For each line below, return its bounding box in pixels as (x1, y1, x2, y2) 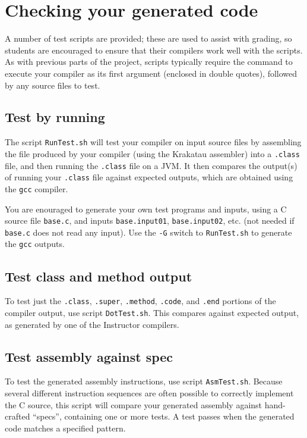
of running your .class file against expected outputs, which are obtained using (5, 171, 293, 183)
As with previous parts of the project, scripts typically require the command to (5, 55, 293, 68)
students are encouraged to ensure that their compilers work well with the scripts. (5, 43, 303, 56)
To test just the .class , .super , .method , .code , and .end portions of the (5, 295, 276, 307)
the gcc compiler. (5, 182, 68, 195)
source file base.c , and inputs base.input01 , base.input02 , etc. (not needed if (5, 214, 295, 227)
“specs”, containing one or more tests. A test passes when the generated (33, 410, 295, 423)
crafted (5, 410, 30, 423)
